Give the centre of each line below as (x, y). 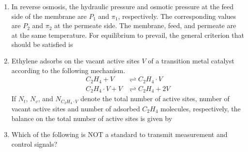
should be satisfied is (42, 44)
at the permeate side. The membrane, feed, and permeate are (145, 25)
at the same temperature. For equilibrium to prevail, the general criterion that (128, 35)
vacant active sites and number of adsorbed (76, 108)
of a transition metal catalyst (191, 60)
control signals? (34, 144)
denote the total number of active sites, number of (155, 99)
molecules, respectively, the (201, 108)
